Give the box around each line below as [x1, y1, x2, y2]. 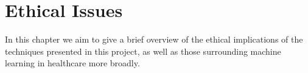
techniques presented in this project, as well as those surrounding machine [5, 44, 281, 57]
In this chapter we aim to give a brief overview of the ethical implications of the [5, 33, 303, 46]
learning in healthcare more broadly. [5, 57, 140, 69]
